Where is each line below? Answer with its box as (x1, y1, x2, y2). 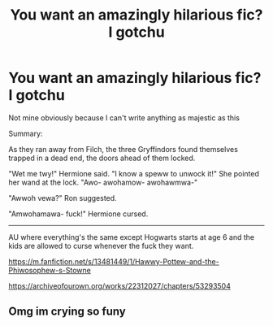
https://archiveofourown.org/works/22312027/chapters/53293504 (8, 280, 232, 290)
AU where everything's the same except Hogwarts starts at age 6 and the (8, 232, 254, 241)
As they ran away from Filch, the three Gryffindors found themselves (8, 144, 238, 154)
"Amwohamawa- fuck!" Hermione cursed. (8, 209, 149, 219)
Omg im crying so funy (8, 305, 126, 319)
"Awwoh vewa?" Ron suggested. (8, 193, 117, 202)
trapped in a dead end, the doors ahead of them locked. (8, 153, 196, 163)
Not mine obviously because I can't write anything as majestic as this (8, 112, 240, 123)
